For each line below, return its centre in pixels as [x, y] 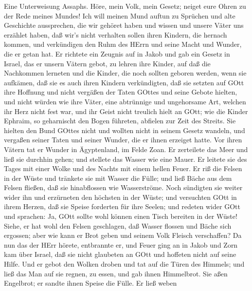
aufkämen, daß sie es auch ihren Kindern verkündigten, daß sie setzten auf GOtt [124, 82]
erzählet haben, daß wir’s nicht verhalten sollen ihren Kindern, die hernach [116, 34]
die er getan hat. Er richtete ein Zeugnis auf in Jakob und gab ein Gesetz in [117, 53]
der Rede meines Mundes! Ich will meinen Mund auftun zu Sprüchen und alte [120, 15]
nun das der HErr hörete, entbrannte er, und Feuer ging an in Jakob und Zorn [121, 244]
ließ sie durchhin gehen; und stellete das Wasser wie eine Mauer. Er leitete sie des [126, 159]
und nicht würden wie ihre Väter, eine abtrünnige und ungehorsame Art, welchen [125, 101]
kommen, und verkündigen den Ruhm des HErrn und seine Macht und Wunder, [123, 44]
